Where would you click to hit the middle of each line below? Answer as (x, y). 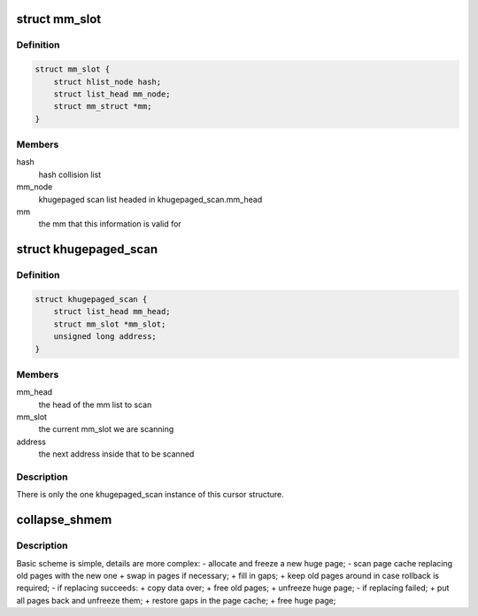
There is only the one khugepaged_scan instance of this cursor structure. (150, 495)
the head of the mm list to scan (95, 404)
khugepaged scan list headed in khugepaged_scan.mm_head (150, 199)
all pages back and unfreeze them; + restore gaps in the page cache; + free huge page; (176, 600)
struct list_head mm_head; (112, 312)
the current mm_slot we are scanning (106, 429)
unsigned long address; (105, 337)
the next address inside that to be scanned (116, 454)
